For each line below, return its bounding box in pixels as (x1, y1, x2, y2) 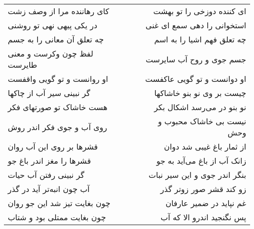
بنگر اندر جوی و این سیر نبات (148, 169, 246, 180)
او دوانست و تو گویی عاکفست (145, 73, 246, 84)
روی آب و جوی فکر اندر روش (8, 121, 107, 133)
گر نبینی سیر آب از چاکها (8, 87, 90, 98)
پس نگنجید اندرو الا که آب (160, 211, 246, 223)
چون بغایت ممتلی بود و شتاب (8, 211, 106, 223)
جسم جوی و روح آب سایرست (146, 53, 246, 65)
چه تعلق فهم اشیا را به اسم (154, 34, 246, 45)
